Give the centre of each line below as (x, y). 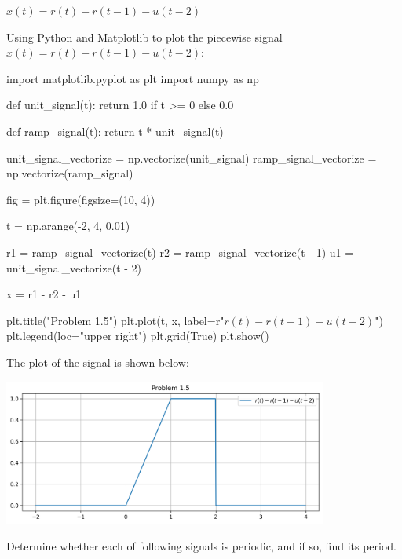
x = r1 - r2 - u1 (44, 294)
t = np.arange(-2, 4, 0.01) (68, 226)
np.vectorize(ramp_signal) (70, 173)
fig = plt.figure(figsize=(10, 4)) (81, 199)
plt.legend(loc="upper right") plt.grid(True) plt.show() (138, 336)
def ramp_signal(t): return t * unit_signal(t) (115, 131)
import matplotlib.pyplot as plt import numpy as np (133, 78)
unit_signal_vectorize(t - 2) (74, 267)
